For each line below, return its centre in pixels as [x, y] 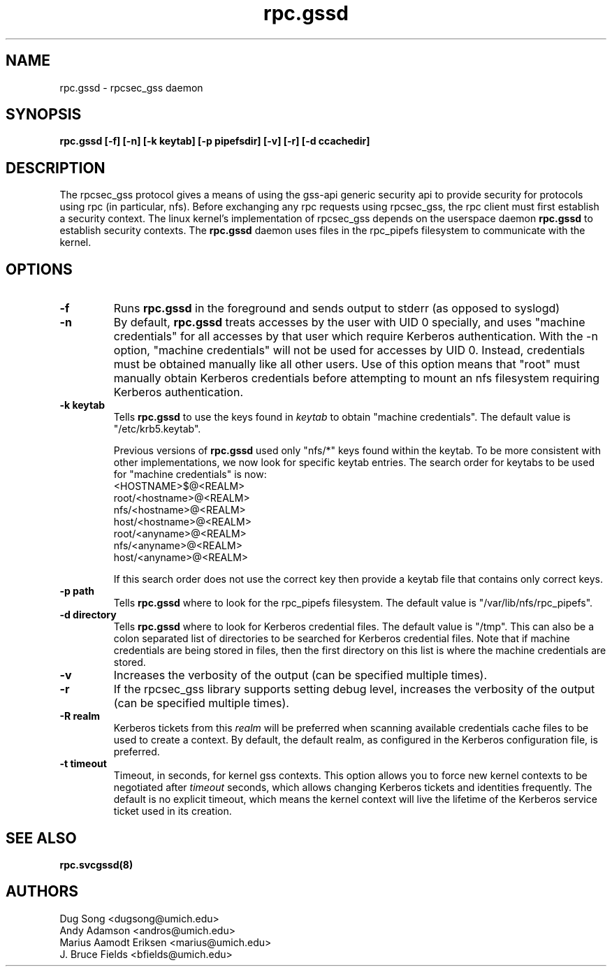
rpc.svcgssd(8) [96, 864]
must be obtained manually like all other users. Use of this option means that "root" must [347, 364]
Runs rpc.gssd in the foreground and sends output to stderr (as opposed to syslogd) [337, 309]
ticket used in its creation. [173, 811]
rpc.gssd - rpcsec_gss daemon [131, 87]
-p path [77, 591]
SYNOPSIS [44, 115]
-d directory [88, 615]
